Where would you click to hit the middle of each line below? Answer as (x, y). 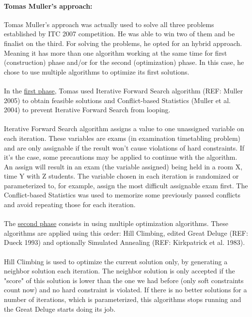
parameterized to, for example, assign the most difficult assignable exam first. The (126, 185)
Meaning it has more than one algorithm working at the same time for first (116, 53)
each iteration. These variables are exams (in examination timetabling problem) (122, 138)
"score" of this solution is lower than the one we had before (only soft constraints (124, 280)
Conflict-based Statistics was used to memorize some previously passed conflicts (122, 195)
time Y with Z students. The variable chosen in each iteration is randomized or (121, 176)
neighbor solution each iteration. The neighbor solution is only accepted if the (119, 271)
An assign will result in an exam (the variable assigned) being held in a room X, (123, 166)
